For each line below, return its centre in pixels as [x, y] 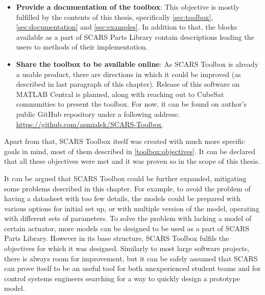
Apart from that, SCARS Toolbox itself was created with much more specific [125, 141]
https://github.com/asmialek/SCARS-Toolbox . [90, 124]
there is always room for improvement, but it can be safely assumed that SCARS [131, 258]
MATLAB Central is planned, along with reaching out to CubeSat [120, 94]
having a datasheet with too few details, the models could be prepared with [123, 198]
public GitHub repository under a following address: [98, 114]
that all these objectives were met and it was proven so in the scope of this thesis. [132, 161]
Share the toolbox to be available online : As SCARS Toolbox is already [137, 64]
